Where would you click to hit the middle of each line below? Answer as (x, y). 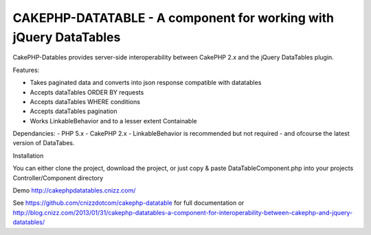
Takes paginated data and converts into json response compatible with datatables (146, 83)
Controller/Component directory (58, 177)
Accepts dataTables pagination (74, 111)
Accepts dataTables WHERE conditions (85, 101)
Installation (28, 156)
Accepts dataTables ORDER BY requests (87, 92)
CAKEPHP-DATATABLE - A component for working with (173, 18)
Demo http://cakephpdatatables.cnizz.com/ (74, 190)
